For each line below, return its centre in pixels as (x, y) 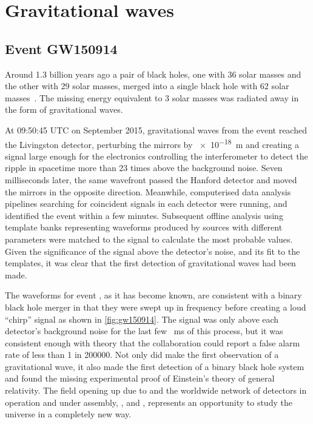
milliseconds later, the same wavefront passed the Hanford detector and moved (151, 179)
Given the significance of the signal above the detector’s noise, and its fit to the (153, 251)
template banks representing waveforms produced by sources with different (144, 227)
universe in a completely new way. (68, 414)
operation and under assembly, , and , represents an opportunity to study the (149, 402)
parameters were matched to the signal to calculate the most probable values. (149, 239)
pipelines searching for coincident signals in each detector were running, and (146, 204)
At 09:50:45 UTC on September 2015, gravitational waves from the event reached (156, 130)
